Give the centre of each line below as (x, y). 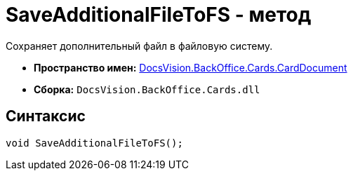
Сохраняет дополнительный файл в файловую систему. (139, 46)
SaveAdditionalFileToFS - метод (159, 15)
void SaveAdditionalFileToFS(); (94, 143)
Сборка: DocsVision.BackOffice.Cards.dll (147, 89)
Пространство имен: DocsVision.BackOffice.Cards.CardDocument (191, 67)
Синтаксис (46, 116)
